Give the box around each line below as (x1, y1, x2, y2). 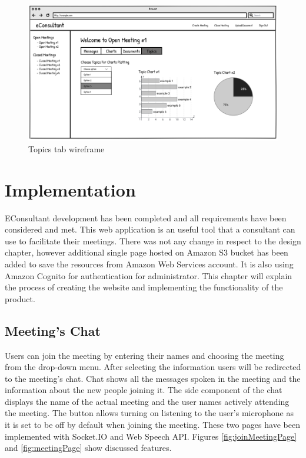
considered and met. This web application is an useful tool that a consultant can (5, 223, 295, 235)
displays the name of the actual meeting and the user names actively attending (5, 395, 290, 407)
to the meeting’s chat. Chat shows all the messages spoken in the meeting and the (5, 372, 301, 384)
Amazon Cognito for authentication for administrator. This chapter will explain (5, 269, 292, 282)
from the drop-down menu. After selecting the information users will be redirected (5, 361, 301, 373)
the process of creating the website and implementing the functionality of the (5, 281, 283, 293)
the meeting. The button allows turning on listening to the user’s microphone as (5, 407, 294, 419)
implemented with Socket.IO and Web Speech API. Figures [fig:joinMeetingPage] (5, 430, 297, 442)
